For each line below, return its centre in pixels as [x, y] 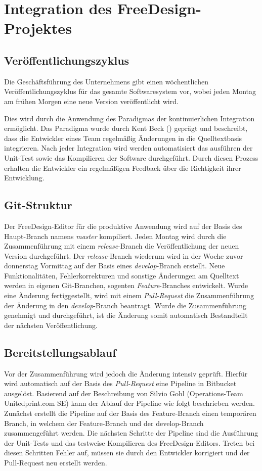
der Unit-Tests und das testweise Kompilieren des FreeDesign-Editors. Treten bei [129, 442]
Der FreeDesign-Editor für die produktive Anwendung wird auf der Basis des [123, 226]
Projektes [38, 28]
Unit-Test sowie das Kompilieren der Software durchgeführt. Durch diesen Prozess [131, 157]
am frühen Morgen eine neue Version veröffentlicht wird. [91, 101]
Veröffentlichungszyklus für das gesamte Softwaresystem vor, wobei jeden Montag [130, 91]
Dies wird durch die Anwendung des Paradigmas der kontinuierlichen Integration [129, 118]
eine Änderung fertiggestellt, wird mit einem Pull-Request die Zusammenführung [129, 295]
